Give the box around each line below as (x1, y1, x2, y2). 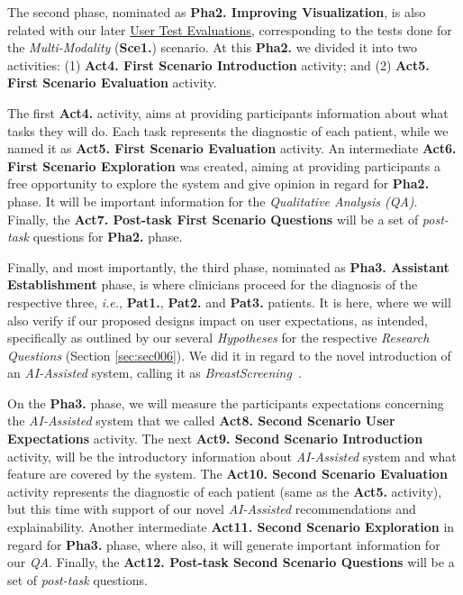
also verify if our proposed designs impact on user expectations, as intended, (7, 310, 428, 329)
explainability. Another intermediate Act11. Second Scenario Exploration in (7, 517, 455, 536)
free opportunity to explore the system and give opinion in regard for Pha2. (7, 174, 430, 193)
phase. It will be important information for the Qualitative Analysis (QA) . (7, 191, 418, 210)
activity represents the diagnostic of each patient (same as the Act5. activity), (7, 481, 442, 500)
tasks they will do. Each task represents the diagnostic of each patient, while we (7, 121, 449, 140)
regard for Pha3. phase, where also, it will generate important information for (7, 535, 440, 554)
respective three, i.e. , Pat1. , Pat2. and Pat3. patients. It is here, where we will (7, 292, 451, 311)
